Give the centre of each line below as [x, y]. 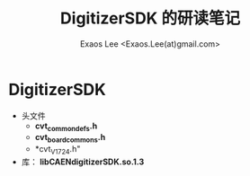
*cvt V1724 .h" [58, 150]
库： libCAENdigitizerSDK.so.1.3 [83, 162]
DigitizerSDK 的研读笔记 [150, 18]
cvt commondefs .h [66, 127]
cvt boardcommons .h [70, 138]
